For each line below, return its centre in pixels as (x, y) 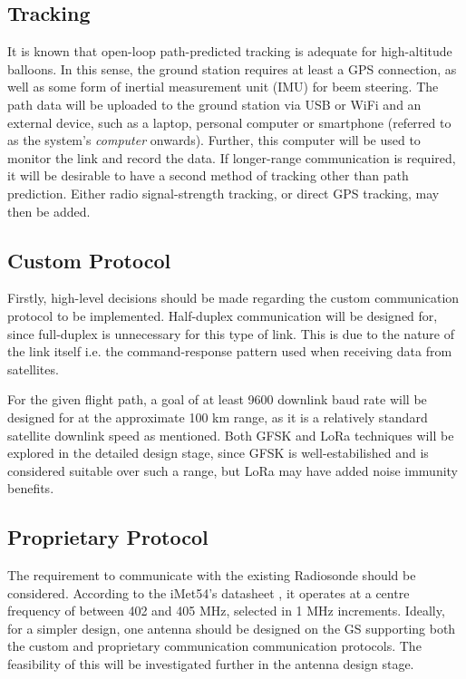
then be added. (49, 211)
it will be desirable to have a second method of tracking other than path (208, 175)
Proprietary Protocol (108, 537)
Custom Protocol (89, 260)
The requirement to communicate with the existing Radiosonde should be (212, 575)
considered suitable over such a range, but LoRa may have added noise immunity (233, 470)
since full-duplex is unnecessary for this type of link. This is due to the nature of (231, 333)
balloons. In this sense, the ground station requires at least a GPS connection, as (232, 68)
